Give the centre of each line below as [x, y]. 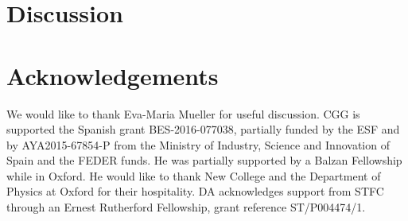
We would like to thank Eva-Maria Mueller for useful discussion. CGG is [183, 113]
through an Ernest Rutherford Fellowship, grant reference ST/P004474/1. [186, 207]
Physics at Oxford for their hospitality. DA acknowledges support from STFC [195, 191]
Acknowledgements [113, 75]
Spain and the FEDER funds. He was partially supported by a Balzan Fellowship [204, 160]
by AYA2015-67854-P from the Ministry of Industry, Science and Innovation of [198, 144]
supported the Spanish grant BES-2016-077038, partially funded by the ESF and [203, 129]
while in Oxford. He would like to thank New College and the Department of [194, 175]
